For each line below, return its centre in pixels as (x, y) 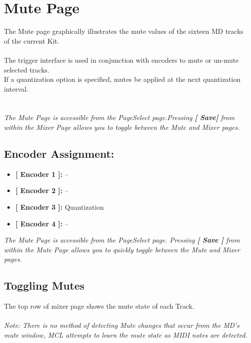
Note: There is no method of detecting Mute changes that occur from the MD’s (122, 325)
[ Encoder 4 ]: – (42, 223)
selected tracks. (27, 69)
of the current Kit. (32, 40)
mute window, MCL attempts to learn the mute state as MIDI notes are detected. (126, 335)
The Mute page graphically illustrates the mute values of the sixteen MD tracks (124, 31)
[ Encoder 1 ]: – (42, 174)
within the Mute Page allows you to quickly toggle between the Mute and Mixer (122, 249)
